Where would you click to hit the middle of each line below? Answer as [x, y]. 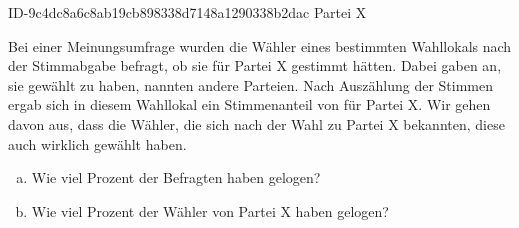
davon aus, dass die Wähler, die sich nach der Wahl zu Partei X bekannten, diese [256, 123]
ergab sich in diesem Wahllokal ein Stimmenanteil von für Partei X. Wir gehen [249, 104]
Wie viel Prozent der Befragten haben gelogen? [176, 177]
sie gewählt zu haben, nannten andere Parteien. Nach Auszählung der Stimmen [251, 84]
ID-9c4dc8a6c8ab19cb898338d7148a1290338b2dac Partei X [187, 12]
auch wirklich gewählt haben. [97, 143]
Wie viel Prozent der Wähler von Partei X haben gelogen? [210, 210]
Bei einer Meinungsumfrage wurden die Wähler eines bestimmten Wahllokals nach [260, 45]
